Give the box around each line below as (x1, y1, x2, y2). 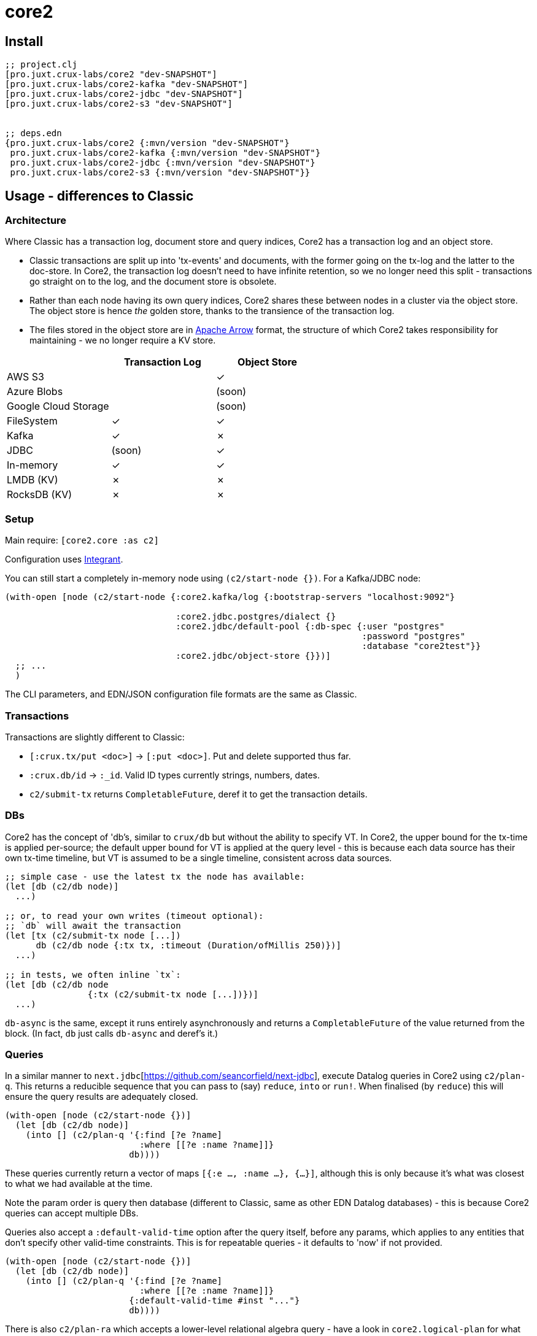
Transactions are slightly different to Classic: (5, 731, 185, 742)
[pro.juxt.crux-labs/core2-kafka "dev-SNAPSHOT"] (5, 79, 249, 90)
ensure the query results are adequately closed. (5, 1091, 198, 1102)
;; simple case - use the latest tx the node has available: (5, 871, 305, 881)
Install (5, 33, 44, 49)
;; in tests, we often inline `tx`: (5, 969, 181, 980)
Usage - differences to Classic (5, 188, 194, 204)
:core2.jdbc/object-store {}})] (176, 651, 331, 661)
